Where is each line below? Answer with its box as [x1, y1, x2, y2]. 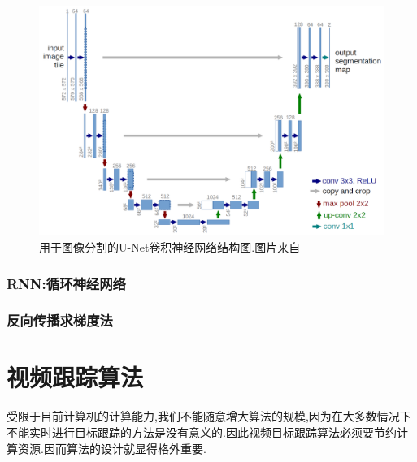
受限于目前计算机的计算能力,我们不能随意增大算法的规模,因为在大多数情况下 [7, 408, 411, 425]
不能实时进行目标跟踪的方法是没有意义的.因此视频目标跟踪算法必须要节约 [7, 423, 397, 440]
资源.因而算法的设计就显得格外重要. [17, 439, 206, 456]
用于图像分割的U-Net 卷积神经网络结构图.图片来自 [39, 238, 301, 255]
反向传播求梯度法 [7, 310, 113, 330]
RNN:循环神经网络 [7, 273, 126, 293]
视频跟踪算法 [7, 361, 144, 394]
